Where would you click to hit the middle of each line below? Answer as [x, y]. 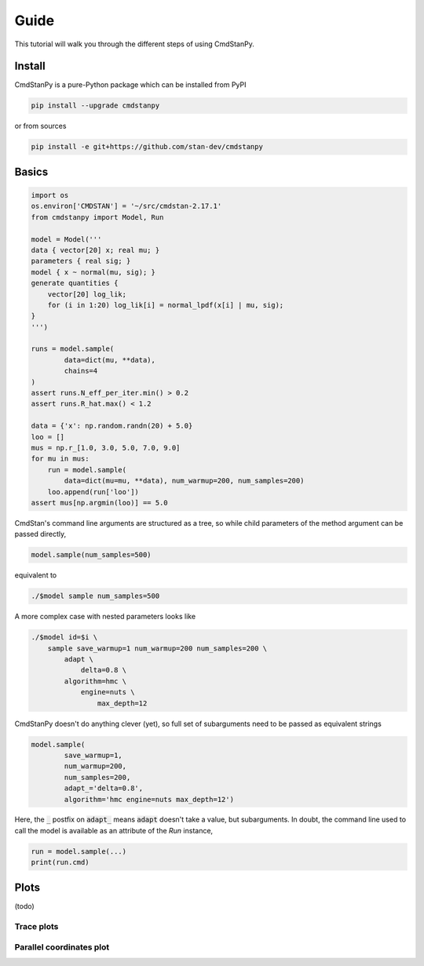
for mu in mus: [60, 459]
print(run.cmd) [60, 862]
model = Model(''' [66, 239]
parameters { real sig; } [81, 261]
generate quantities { [75, 283]
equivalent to [36, 575]
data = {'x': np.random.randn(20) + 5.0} [112, 426]
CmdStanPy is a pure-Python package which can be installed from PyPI [130, 85]
